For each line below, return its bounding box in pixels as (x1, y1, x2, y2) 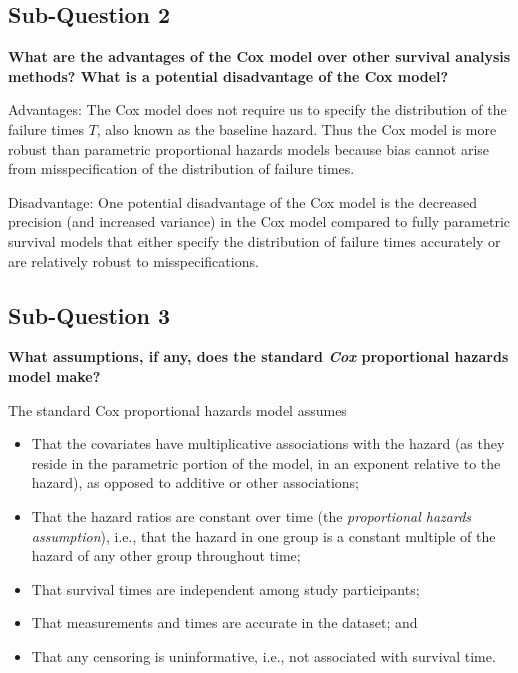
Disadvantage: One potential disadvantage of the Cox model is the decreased (8, 191, 478, 212)
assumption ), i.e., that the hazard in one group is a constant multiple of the (31, 525, 496, 546)
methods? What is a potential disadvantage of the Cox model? (8, 65, 449, 86)
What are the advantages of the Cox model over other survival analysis (8, 46, 511, 67)
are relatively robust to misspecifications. (8, 250, 259, 271)
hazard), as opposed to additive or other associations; (31, 472, 359, 493)
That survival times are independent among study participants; (31, 578, 420, 599)
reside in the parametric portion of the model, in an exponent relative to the (31, 452, 501, 473)
